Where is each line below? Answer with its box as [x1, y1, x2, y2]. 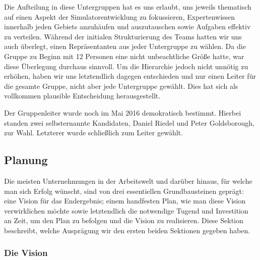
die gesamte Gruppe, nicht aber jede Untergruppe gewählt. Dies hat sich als [4, 80, 238, 91]
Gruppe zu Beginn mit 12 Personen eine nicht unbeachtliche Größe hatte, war [4, 50, 244, 61]
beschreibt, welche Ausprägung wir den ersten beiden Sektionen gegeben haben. [4, 225, 250, 235]
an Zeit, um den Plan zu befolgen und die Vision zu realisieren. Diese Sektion [4, 215, 243, 226]
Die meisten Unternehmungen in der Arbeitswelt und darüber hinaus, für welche [4, 175, 252, 186]
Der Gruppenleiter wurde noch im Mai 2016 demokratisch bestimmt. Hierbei [4, 107, 241, 118]
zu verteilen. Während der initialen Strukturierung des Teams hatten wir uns [4, 31, 242, 41]
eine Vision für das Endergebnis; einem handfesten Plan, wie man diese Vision [4, 195, 246, 206]
